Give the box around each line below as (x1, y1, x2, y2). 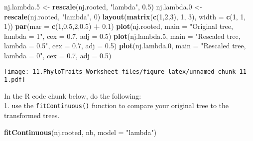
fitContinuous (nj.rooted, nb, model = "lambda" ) (4, 127, 157, 137)
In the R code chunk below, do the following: (4, 90, 141, 101)
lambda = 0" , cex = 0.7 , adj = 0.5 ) (4, 50, 112, 60)
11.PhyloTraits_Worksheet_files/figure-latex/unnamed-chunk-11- (32, 68, 250, 75)
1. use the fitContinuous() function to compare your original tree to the (4, 100, 229, 111)
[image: (4, 68, 29, 75)
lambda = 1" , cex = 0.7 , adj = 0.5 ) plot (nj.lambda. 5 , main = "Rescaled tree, (4, 30, 241, 41)
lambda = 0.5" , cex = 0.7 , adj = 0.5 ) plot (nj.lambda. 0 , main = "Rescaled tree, (4, 40, 246, 51)
